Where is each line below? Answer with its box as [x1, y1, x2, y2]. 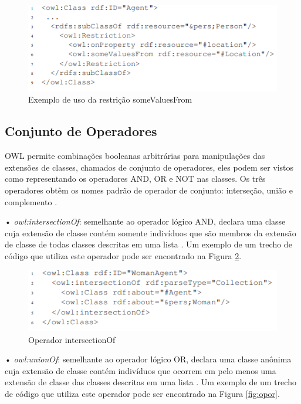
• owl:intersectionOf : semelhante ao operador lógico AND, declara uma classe [5, 215, 286, 228]
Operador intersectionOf [28, 333, 116, 345]
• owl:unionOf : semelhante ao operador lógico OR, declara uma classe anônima [5, 353, 292, 365]
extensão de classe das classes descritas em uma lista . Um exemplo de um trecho [5, 376, 296, 388]
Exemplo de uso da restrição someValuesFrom [28, 93, 192, 106]
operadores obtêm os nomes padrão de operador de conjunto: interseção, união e [5, 184, 293, 196]
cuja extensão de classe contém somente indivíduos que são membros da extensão [5, 226, 296, 239]
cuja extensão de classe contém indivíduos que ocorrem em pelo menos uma [5, 364, 276, 376]
